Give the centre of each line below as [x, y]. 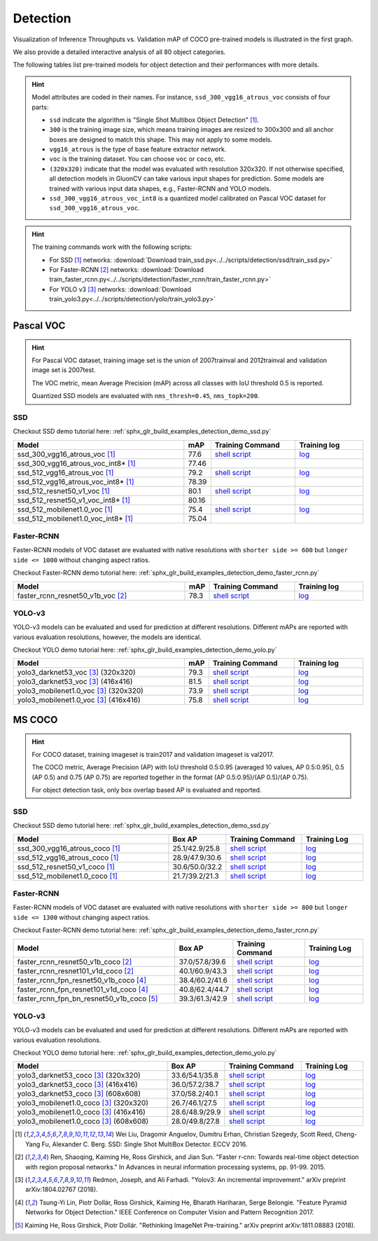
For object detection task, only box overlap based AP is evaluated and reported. [147, 790]
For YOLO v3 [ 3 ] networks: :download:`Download [120, 289]
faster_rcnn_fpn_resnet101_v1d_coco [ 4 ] [83, 989]
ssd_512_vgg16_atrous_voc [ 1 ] [65, 472]
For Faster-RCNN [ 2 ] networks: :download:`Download [127, 269]
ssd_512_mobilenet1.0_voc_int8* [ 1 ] [75, 519]
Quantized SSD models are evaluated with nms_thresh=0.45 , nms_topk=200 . [146, 396]
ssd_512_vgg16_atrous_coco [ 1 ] [68, 857]
